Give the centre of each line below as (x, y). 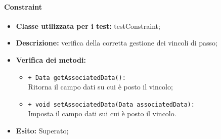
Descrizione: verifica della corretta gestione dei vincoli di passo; (117, 43)
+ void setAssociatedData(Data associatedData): (111, 104)
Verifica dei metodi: (51, 59)
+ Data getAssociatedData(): (77, 78)
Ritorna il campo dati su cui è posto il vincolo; (100, 87)
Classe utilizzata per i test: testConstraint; (88, 26)
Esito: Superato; (42, 131)
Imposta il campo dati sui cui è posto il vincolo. (102, 113)
